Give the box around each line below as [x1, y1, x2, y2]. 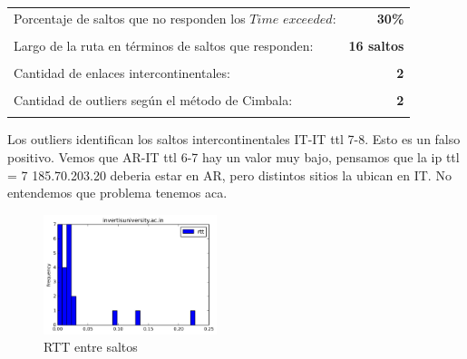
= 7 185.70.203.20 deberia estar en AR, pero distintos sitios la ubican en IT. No [7, 165, 452, 184]
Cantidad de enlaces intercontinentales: [14, 63, 230, 82]
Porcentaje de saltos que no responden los [14, 8, 246, 27]
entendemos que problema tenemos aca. [7, 183, 228, 202]
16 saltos [348, 35, 404, 54]
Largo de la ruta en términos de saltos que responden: [14, 35, 314, 54]
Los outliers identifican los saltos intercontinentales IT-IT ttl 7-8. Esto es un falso [7, 130, 461, 149]
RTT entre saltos [44, 337, 138, 356]
